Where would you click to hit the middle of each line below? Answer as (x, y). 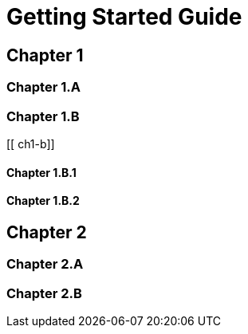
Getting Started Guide (124, 17)
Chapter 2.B (44, 293)
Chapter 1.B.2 (43, 201)
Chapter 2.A (45, 264)
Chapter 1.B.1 (41, 172)
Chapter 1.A (43, 87)
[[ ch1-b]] (31, 143)
